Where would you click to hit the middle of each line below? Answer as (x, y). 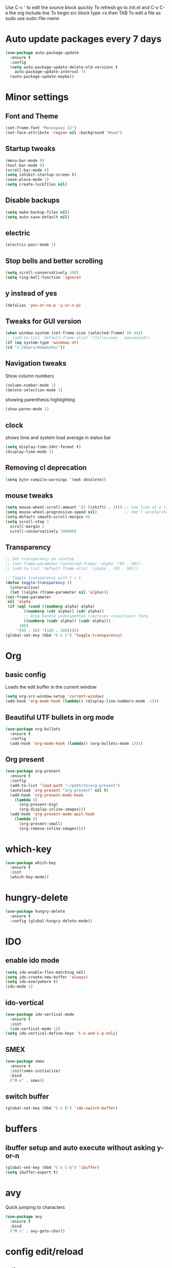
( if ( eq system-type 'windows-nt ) (42, 343)
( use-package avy (24, 1217)
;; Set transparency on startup (40, 559)
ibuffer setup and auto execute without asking (80, 1148)
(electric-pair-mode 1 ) (31, 245)
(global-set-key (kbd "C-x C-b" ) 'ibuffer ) (52, 1168)
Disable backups (33, 201)
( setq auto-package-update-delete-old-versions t (64, 67)
